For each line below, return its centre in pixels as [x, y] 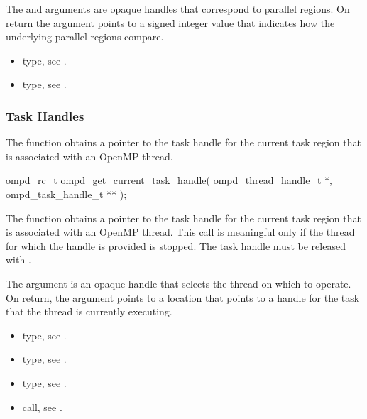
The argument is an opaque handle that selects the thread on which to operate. [179, 283]
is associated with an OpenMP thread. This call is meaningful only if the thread [180, 232]
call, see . [42, 407]
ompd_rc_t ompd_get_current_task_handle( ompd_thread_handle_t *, [169, 180]
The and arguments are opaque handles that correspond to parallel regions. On [178, 9]
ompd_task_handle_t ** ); [66, 194]
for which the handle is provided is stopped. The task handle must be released [176, 245]
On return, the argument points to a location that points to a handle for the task [183, 297]
